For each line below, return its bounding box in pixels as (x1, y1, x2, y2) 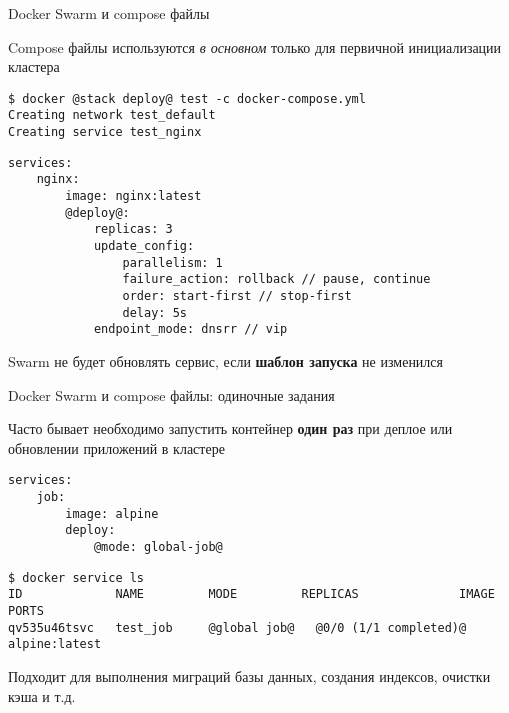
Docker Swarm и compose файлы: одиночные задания (8, 384, 335, 405)
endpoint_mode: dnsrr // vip (93, 322, 288, 337)
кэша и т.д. (8, 685, 76, 706)
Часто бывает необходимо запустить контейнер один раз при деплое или (8, 418, 453, 439)
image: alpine (65, 506, 159, 521)
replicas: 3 (93, 222, 173, 237)
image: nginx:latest (65, 189, 202, 204)
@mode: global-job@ (93, 539, 223, 554)
